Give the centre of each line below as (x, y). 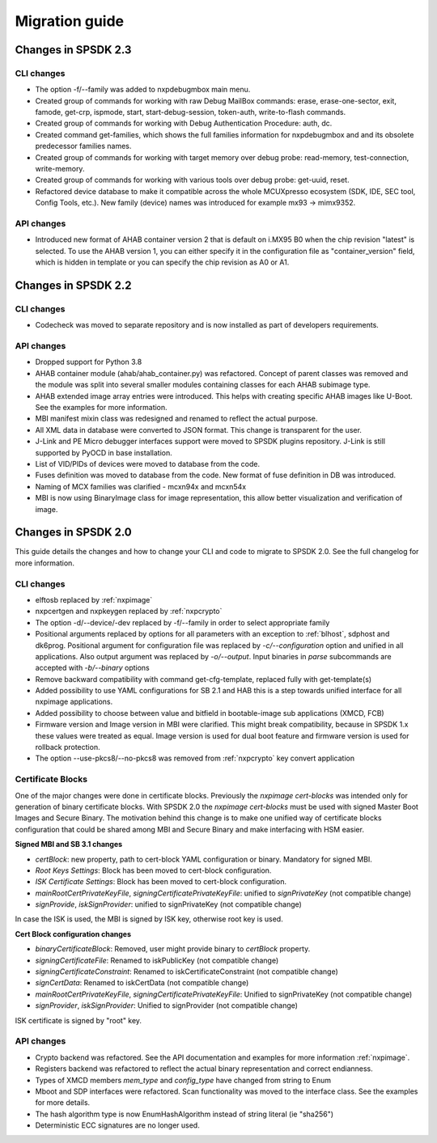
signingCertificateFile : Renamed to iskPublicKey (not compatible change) (157, 960)
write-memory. (60, 169)
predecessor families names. (83, 146)
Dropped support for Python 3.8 (89, 362)
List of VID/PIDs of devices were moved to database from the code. (148, 464)
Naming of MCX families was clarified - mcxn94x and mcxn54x (141, 486)
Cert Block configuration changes (73, 933)
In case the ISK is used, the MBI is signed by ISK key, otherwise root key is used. (149, 919)
